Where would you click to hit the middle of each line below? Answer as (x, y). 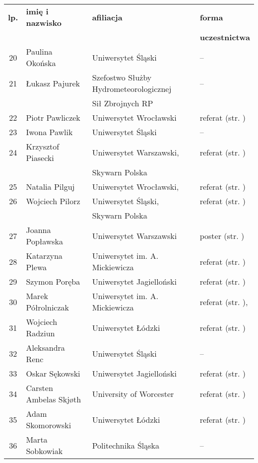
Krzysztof (43, 146)
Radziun (40, 333)
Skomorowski (49, 425)
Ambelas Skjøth (54, 399)
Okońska (41, 63)
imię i (37, 11)
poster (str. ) (222, 235)
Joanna (38, 230)
